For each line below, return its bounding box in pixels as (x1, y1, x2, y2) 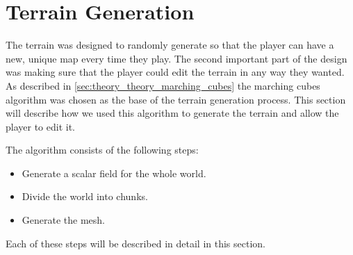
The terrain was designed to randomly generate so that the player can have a (6, 38, 334, 52)
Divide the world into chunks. (22, 189, 148, 204)
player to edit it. (6, 119, 75, 133)
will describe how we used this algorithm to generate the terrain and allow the (6, 106, 339, 120)
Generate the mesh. (22, 213, 105, 227)
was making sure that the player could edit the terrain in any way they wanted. (6, 65, 345, 79)
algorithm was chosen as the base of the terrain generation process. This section (6, 92, 346, 106)
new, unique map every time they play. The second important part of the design (6, 51, 347, 65)
